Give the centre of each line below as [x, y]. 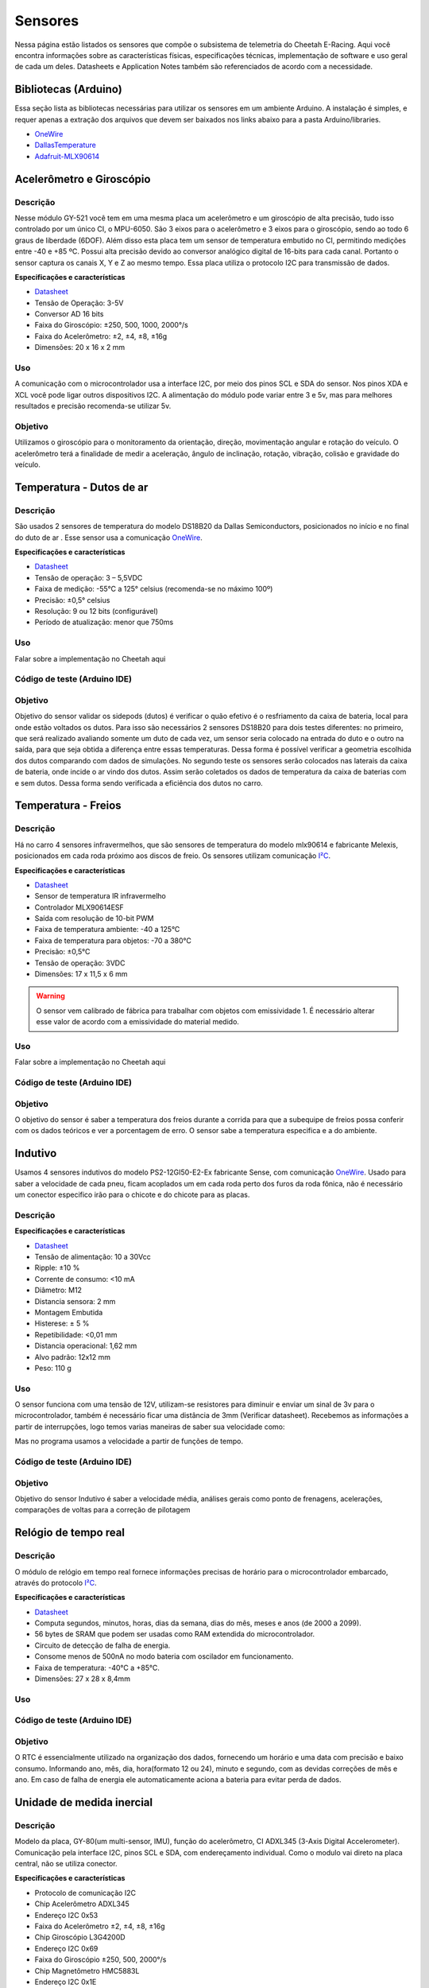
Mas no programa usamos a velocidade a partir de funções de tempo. [129, 1441]
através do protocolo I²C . [56, 1582]
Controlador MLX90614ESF [79, 907]
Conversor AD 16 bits [69, 314]
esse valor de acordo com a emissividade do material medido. [138, 1022]
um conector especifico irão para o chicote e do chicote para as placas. [132, 1195]
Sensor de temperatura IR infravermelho [100, 896]
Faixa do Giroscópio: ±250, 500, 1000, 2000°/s [111, 325]
